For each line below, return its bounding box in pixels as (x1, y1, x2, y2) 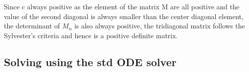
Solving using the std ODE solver (4, 54, 177, 69)
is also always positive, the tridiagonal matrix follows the (74, 21, 245, 31)
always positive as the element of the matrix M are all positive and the (27, 1, 240, 11)
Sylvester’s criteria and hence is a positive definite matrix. (4, 30, 178, 40)
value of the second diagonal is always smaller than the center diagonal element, (4, 11, 244, 21)
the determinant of (4, 21, 60, 31)
